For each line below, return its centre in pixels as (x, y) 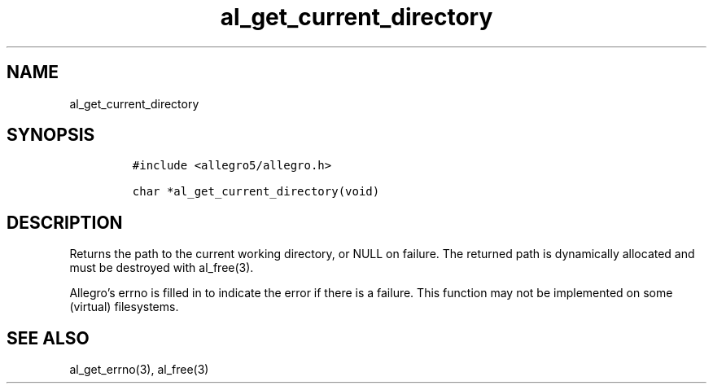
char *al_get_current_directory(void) (256, 192)
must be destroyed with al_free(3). (162, 268)
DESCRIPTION (65, 222)
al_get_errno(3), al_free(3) (139, 370)
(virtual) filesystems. (124, 307)
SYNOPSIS (51, 135)
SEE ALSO (48, 338)
